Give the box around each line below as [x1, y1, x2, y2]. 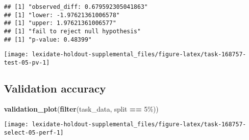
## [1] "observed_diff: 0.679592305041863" [4, 3, 148, 10]
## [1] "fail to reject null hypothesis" [4, 27, 141, 35]
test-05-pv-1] [4, 59, 50, 66]
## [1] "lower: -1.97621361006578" [4, 11, 120, 19]
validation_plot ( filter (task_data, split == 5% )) [4, 103, 159, 114]
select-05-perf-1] [4, 129, 64, 137]
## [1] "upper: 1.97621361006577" [4, 20, 117, 27]
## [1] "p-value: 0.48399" [4, 36, 92, 43]
